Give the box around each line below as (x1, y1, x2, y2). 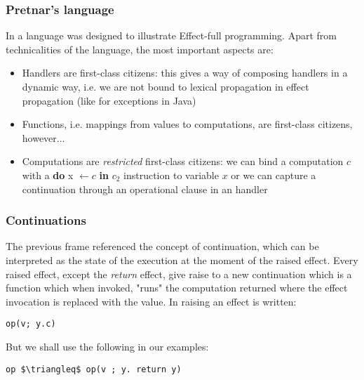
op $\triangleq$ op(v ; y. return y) (6, 364, 182, 374)
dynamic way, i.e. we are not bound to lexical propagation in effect (22, 79, 309, 93)
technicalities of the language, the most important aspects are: (6, 41, 274, 56)
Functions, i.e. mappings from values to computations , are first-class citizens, (22, 117, 353, 131)
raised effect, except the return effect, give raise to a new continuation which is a (6, 266, 352, 281)
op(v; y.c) (6, 319, 56, 329)
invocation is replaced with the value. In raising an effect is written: (6, 294, 297, 308)
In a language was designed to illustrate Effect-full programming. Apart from (6, 28, 337, 43)
